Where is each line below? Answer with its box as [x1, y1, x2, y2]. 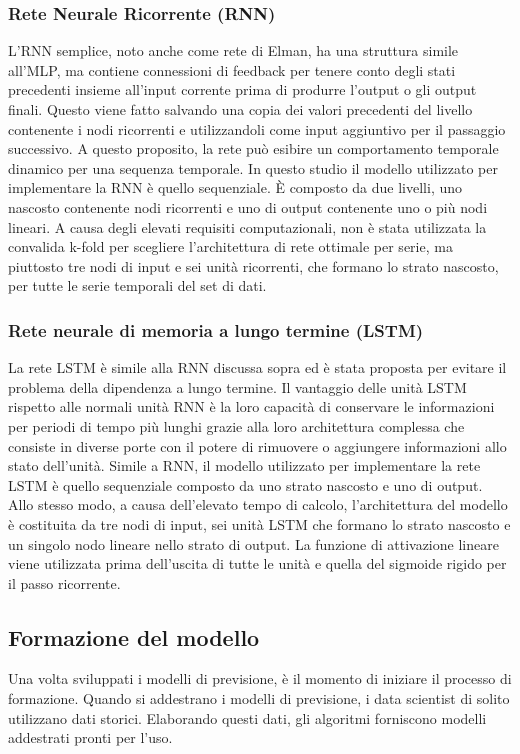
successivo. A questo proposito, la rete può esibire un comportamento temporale [8, 138, 499, 159]
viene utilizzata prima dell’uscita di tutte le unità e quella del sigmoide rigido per [8, 553, 507, 574]
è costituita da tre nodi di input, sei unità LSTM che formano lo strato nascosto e [8, 513, 511, 534]
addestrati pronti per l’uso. [8, 727, 173, 748]
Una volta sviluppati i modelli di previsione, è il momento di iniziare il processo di [8, 668, 512, 689]
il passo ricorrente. [8, 572, 121, 593]
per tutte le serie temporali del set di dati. [8, 275, 267, 296]
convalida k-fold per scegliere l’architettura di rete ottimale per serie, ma [8, 236, 453, 257]
